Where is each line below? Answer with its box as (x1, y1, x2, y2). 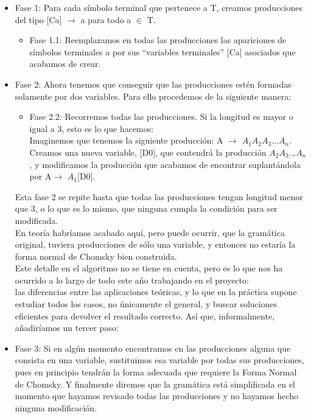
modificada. (15, 214, 58, 226)
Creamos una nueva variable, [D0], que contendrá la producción (29, 145, 267, 158)
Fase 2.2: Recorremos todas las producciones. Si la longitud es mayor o (29, 110, 293, 123)
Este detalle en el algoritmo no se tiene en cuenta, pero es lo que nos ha (15, 262, 283, 274)
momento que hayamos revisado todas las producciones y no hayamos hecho (15, 389, 299, 402)
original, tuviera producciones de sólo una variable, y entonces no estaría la (15, 238, 296, 251)
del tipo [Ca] (15, 13, 62, 26)
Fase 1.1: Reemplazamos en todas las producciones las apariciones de (29, 33, 287, 46)
